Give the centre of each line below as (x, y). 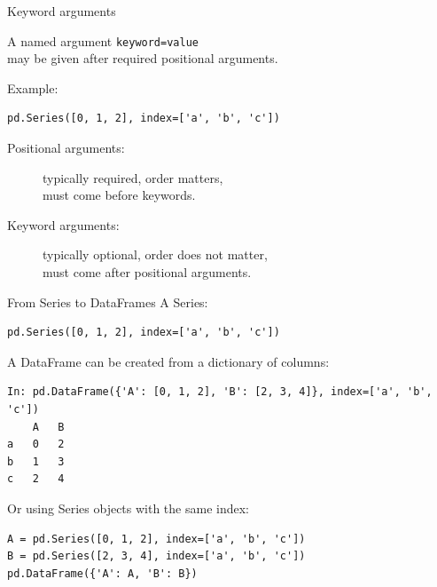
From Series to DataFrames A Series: (108, 301)
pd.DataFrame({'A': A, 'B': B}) (102, 573)
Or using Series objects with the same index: (128, 508)
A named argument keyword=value (103, 40)
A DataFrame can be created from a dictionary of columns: (168, 361)
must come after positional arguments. (147, 272)
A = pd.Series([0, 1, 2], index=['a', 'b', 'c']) (156, 539)
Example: (33, 87)
